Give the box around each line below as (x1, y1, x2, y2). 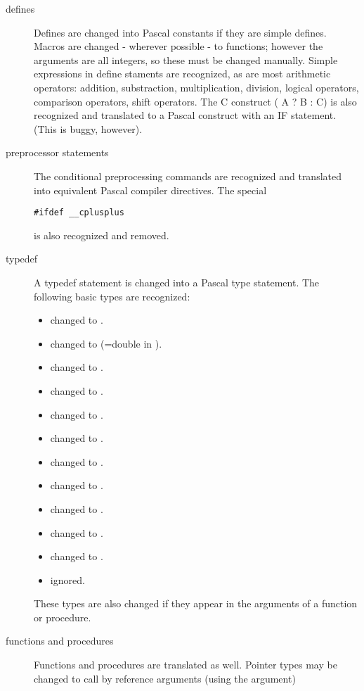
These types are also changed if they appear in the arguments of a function (34, 596, 358, 611)
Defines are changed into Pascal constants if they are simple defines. (34, 25, 327, 39)
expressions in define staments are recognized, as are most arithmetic (34, 66, 331, 81)
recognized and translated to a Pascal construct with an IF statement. (34, 108, 337, 122)
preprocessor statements (6, 145, 109, 160)
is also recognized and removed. (34, 227, 169, 242)
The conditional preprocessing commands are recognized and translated (34, 168, 342, 183)
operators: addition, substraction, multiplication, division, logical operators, (34, 80, 359, 94)
